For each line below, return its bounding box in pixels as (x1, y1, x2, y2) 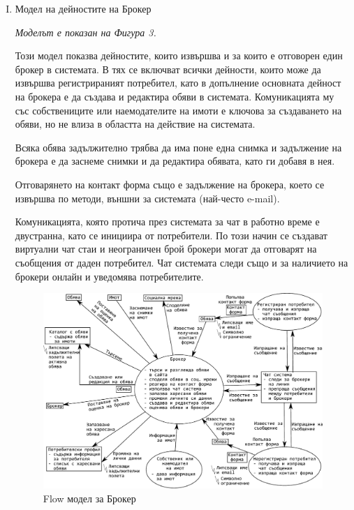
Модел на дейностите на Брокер (15, 1, 152, 15)
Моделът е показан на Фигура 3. (15, 24, 156, 39)
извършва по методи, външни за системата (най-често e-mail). (15, 190, 280, 205)
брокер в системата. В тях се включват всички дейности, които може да (15, 61, 321, 76)
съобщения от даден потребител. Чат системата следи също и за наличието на (15, 255, 348, 269)
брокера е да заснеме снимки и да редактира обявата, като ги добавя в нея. (15, 153, 335, 168)
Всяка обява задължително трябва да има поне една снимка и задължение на (15, 140, 342, 154)
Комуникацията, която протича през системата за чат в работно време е (15, 214, 320, 229)
